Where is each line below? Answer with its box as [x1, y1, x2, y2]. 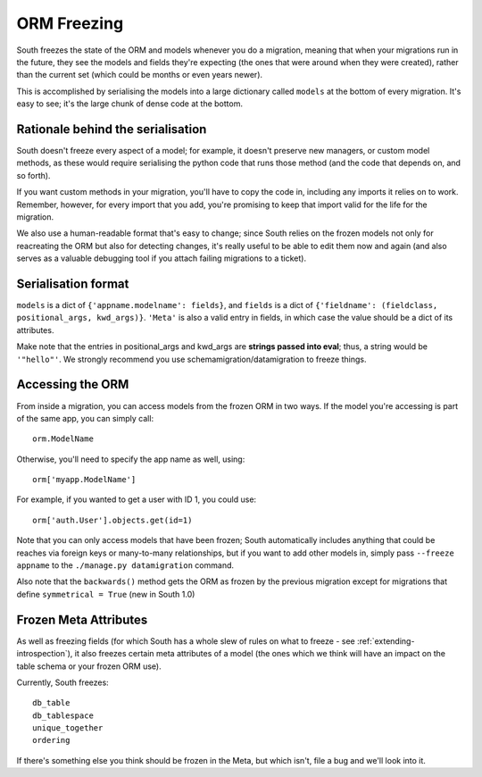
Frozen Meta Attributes [16, 612, 148, 627]
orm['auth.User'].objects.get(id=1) [32, 514, 193, 525]
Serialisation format [16, 276, 129, 291]
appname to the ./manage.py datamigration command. [16, 560, 235, 571]
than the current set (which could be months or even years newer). [16, 70, 263, 80]
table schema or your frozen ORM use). [16, 661, 162, 672]
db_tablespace [32, 710, 94, 721]
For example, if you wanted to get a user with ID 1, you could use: [16, 494, 257, 505]
